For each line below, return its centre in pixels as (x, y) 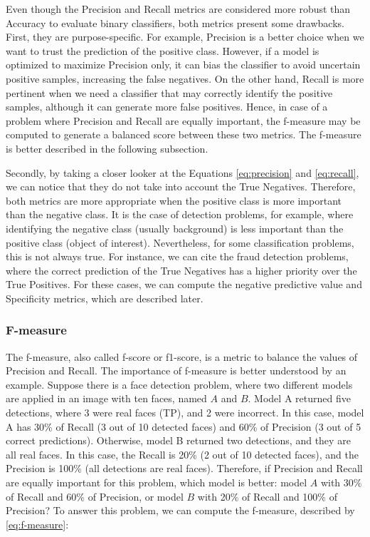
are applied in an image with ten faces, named (106, 398)
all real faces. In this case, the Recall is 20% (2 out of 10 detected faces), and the (182, 454)
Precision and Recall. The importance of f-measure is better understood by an (176, 370)
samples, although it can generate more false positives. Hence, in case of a (167, 107)
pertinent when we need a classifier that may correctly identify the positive (169, 92)
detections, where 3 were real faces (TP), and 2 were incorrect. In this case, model (185, 413)
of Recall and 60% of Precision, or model (95, 496)
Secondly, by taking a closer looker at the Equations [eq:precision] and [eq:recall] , (183, 172)
